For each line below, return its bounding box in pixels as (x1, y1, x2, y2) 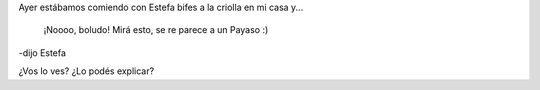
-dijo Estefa (18, 46, 67, 59)
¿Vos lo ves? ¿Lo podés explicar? (18, 65, 155, 77)
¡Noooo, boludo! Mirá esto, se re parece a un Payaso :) (43, 24, 269, 36)
